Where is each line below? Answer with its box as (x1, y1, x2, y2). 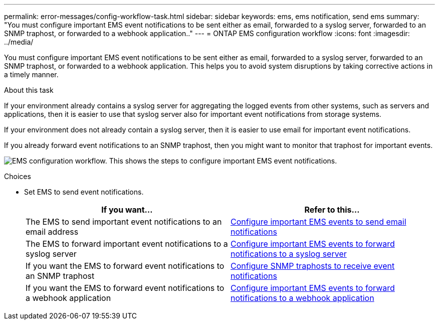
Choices (4, 172, 31, 181)
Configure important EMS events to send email (231, 217, 406, 227)
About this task (4, 86, 54, 94)
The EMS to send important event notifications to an (26, 217, 222, 227)
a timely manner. (4, 70, 59, 79)
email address (26, 227, 79, 237)
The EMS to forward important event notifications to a (26, 239, 228, 249)
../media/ (4, 38, 34, 46)
